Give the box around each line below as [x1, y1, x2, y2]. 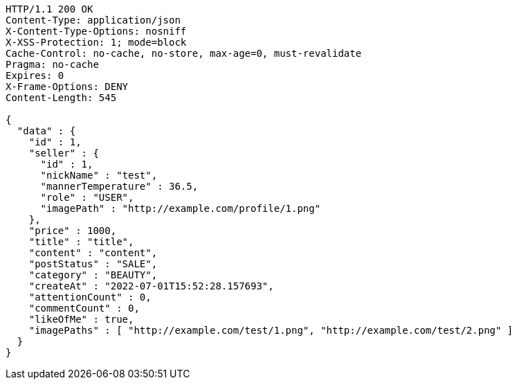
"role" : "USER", [40, 192, 134, 203]
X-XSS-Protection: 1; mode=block [6, 37, 187, 48]
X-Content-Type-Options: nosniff [6, 26, 187, 37]
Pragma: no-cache [6, 59, 99, 70]
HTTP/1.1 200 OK [6, 3, 93, 15]
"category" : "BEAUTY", [28, 269, 158, 280]
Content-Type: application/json [6, 15, 181, 26]
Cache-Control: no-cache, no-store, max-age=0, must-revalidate [6, 48, 362, 59]
